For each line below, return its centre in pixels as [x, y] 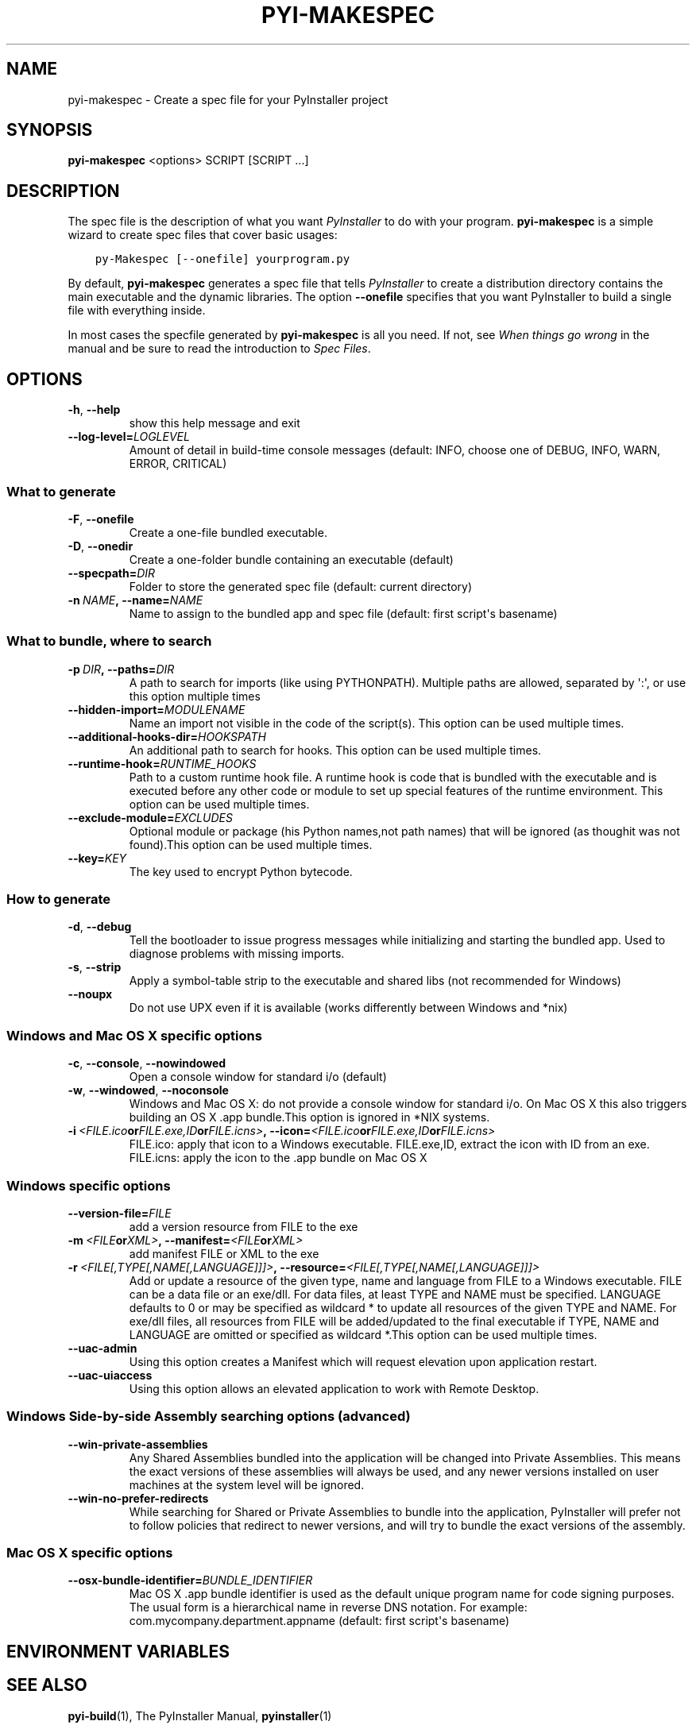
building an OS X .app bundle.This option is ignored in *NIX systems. [309, 1117]
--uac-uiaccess [110, 1375]
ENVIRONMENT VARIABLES [118, 1651]
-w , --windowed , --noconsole [148, 1090]
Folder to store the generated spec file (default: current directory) [301, 586]
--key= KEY [97, 858]
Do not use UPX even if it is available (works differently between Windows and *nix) [348, 1008]
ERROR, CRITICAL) [178, 464]
